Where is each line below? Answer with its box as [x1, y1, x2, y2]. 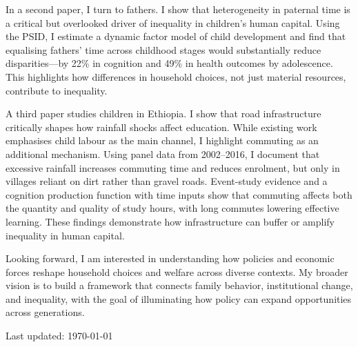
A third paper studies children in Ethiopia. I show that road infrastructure [6, 106, 321, 121]
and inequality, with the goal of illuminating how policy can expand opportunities [6, 291, 352, 306]
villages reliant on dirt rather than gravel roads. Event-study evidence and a [6, 174, 328, 188]
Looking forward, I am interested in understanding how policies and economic [6, 251, 335, 266]
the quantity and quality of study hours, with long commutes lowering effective [6, 201, 339, 215]
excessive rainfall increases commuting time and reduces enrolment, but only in [6, 160, 340, 175]
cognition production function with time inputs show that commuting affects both [6, 187, 352, 201]
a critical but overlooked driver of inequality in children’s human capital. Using [6, 15, 340, 30]
